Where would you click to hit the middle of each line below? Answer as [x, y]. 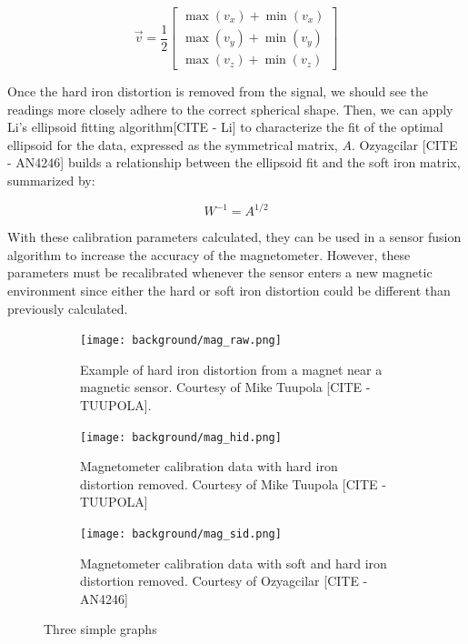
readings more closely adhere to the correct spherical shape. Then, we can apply [230, 109]
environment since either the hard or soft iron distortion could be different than [229, 290]
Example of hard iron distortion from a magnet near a [231, 369]
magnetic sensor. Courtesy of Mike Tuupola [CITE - [225, 387]
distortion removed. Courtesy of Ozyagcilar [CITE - [224, 581]
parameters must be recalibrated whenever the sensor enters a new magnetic [220, 272]
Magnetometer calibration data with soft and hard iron [234, 563]
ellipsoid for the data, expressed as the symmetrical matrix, [173, 144]
